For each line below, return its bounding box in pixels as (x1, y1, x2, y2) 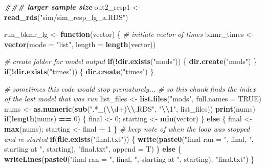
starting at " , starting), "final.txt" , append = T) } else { (4, 143, 182, 154)
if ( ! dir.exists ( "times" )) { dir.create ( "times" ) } (4, 66, 154, 76)
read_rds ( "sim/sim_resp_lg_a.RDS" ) (4, 11, 128, 22)
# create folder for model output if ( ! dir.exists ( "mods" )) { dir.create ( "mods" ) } (4, 56, 257, 67)
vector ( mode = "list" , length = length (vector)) (4, 38, 156, 49)
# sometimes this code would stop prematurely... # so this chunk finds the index (4, 83, 256, 94)
